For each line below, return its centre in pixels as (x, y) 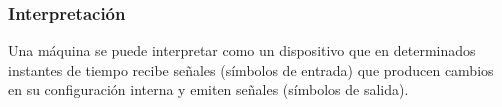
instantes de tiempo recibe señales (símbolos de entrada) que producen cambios (251, 69)
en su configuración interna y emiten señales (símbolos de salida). (208, 89)
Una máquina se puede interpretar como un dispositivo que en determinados (242, 50)
